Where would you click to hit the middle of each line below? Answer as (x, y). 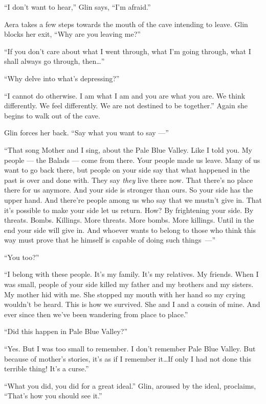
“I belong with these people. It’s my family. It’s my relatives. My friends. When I (131, 274)
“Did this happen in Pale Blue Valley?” (66, 331)
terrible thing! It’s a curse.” (47, 369)
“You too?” (22, 257)
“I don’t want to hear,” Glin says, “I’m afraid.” (77, 7)
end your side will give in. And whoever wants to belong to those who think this (130, 230)
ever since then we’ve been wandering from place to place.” (96, 314)
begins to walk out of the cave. (52, 115)
